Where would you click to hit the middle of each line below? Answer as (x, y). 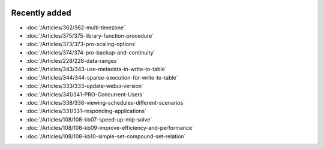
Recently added (41, 13)
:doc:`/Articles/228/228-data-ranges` (72, 61)
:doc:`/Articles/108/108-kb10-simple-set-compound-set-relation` (106, 136)
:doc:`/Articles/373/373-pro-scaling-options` (82, 44)
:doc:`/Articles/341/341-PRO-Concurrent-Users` (85, 94)
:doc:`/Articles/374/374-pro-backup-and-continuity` (91, 52)
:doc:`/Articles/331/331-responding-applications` (86, 111)
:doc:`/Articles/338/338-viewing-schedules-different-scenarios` (106, 103)
